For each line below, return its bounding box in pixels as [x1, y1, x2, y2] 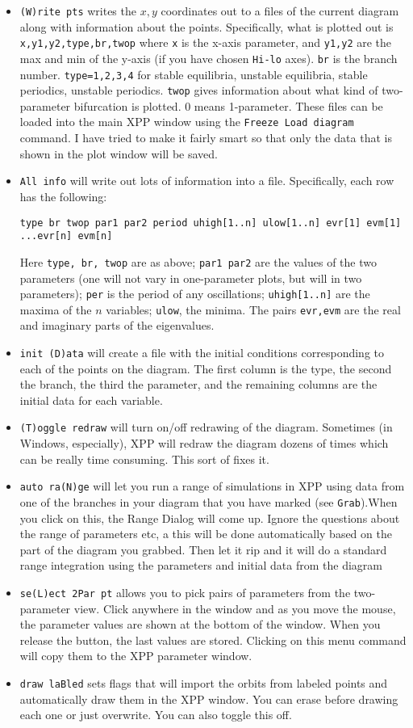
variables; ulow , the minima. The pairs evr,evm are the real [106, 301, 401, 318]
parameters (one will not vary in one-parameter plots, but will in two [19, 269, 362, 286]
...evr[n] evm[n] [19, 230, 113, 242]
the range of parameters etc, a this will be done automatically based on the [19, 525, 392, 542]
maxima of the [19, 301, 92, 318]
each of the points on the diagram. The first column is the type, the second [19, 360, 392, 377]
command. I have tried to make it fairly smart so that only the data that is [19, 129, 392, 146]
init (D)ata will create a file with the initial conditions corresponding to [19, 344, 385, 361]
